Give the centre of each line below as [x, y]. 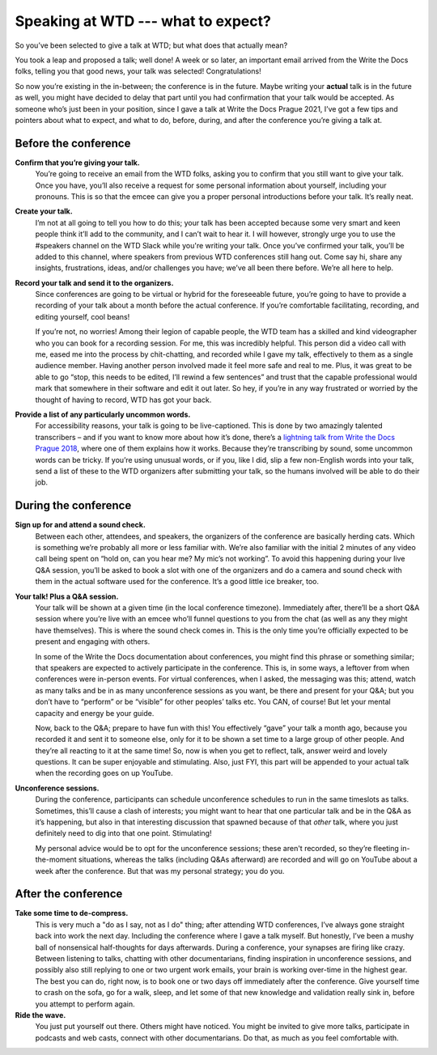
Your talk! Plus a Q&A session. [67, 596]
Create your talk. [44, 211]
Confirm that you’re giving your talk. [78, 163]
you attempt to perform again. [85, 1004]
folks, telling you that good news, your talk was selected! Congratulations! [138, 71]
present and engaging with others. [93, 642]
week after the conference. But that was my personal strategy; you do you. [160, 871]
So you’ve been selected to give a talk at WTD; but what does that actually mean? [151, 45]
